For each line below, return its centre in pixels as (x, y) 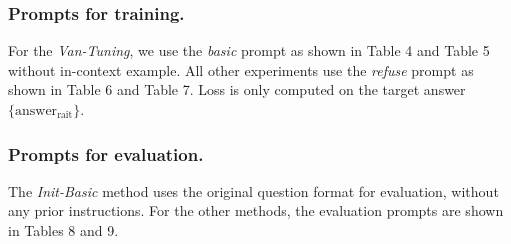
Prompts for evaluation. (106, 153)
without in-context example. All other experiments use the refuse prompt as (241, 69)
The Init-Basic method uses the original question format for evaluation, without (253, 190)
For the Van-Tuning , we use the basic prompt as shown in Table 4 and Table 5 (249, 50)
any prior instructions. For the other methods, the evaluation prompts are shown (256, 210)
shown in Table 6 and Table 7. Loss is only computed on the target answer (237, 89)
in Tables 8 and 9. (63, 230)
